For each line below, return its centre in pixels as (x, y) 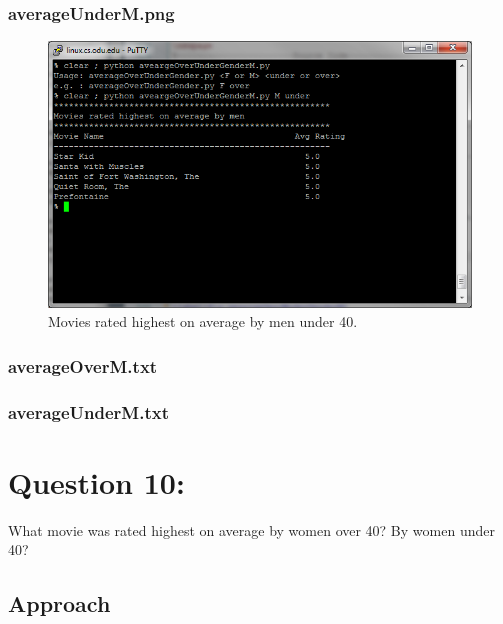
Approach (59, 603)
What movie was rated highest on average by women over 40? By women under (251, 529)
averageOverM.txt (83, 365)
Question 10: (96, 481)
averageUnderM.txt (88, 411)
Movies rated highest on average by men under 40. (203, 321)
